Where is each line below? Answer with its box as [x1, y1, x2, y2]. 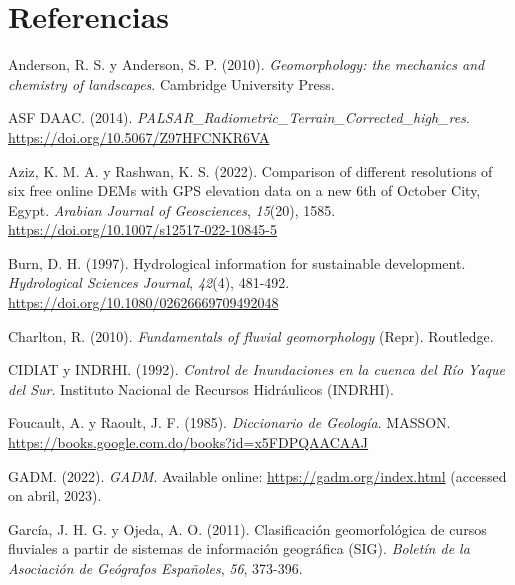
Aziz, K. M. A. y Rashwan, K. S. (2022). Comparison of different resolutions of [8, 160, 493, 181]
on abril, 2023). [8, 485, 102, 506]
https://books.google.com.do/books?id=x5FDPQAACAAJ [8, 432, 369, 453]
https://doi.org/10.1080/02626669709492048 [8, 292, 279, 313]
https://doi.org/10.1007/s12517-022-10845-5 [8, 219, 277, 240]
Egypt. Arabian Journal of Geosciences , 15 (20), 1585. [8, 199, 336, 220]
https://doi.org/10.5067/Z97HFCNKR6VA [8, 126, 270, 147]
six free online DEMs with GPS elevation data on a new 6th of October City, [8, 180, 481, 201]
